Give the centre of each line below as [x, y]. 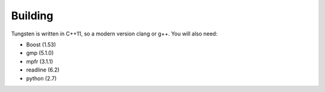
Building [32, 16]
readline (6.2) [43, 70]
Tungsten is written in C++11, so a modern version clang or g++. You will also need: [114, 34]
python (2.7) [42, 78]
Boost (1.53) [41, 44]
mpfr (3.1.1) [40, 61]
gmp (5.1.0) [40, 53]
